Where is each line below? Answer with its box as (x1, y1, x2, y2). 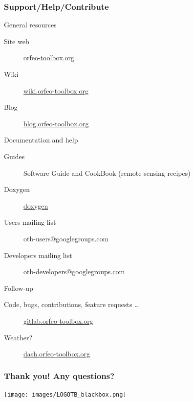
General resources (4, 20, 57, 30)
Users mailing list (4, 217, 56, 227)
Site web (4, 36, 29, 46)
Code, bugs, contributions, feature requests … (4, 299, 139, 309)
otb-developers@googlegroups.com (23, 266, 125, 277)
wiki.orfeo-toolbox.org (23, 85, 89, 95)
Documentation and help (4, 135, 78, 145)
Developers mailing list (4, 250, 72, 260)
